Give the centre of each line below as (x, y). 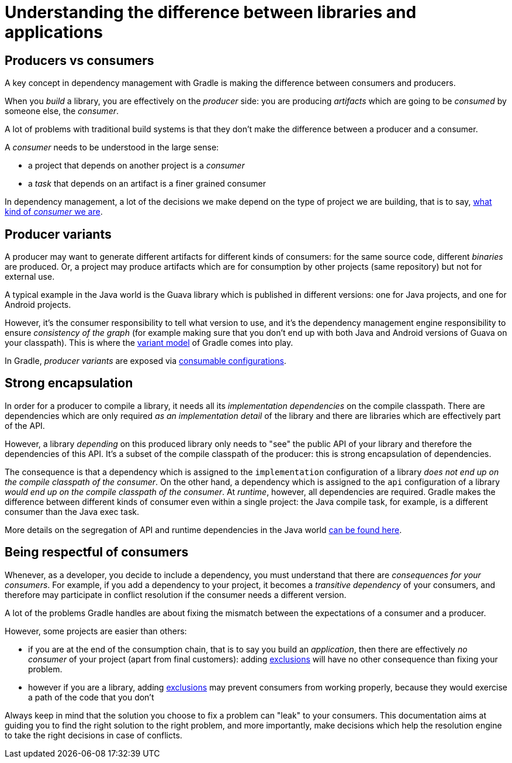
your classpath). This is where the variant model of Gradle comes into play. (149, 343)
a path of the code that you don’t (91, 697)
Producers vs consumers (79, 60)
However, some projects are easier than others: (96, 631)
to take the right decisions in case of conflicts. (94, 735)
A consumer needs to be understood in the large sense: (112, 147)
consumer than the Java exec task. (72, 511)
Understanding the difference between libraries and (211, 12)
